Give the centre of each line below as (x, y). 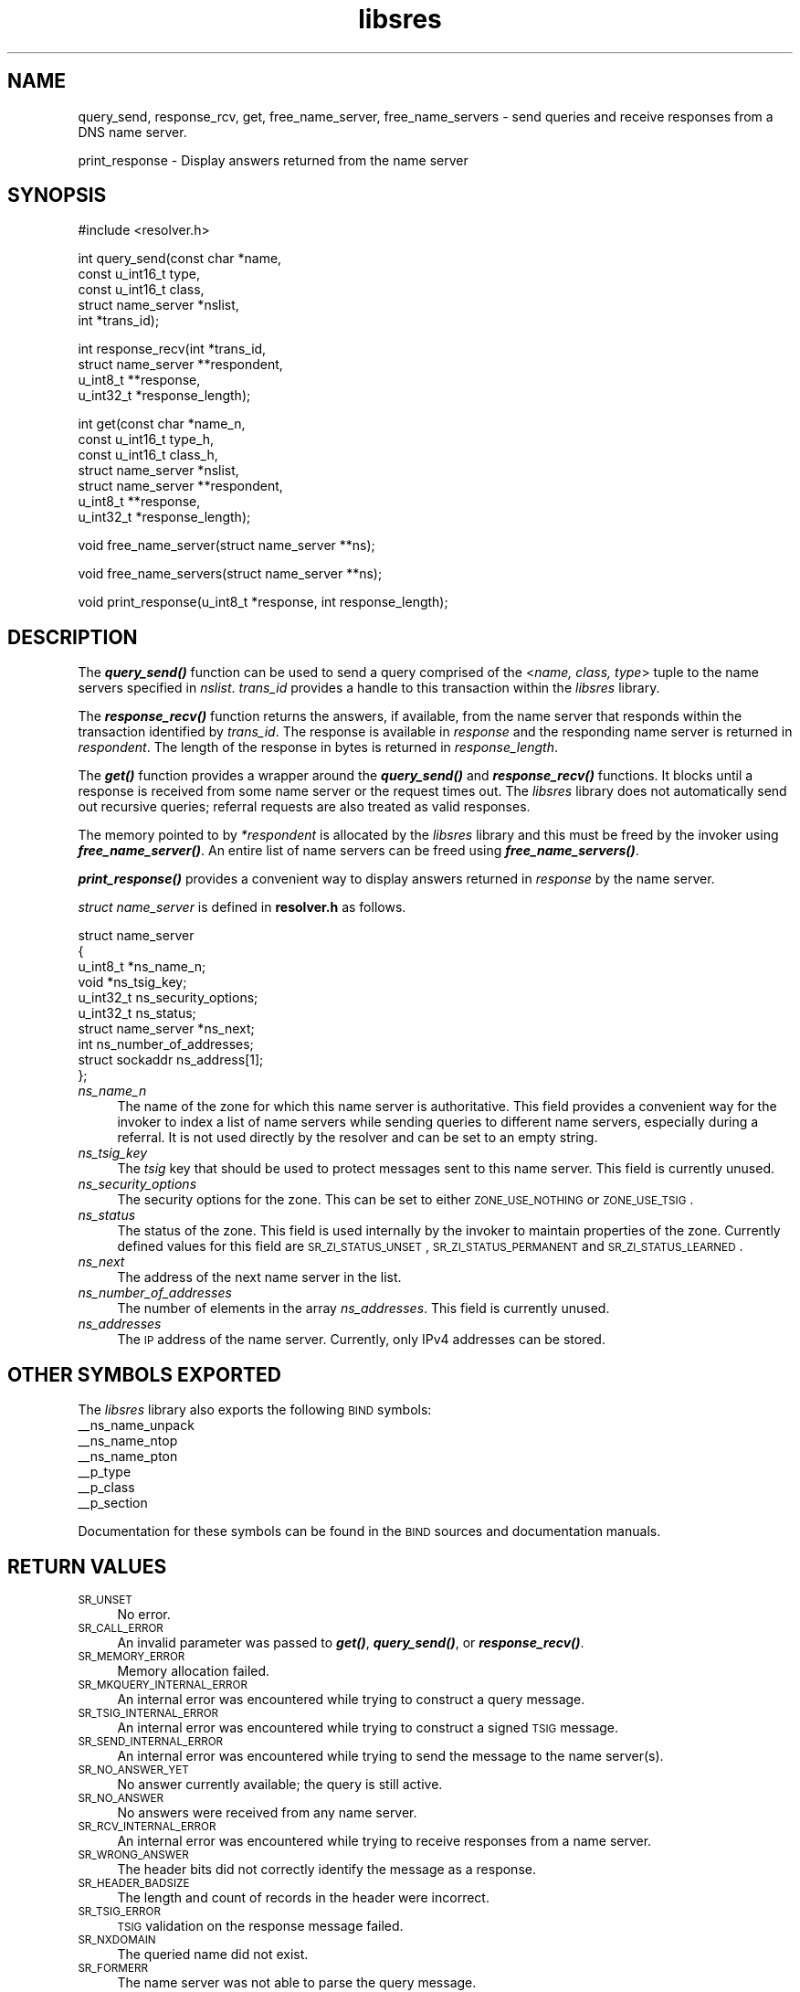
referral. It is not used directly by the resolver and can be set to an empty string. (358, 1138)
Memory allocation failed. (194, 1670)
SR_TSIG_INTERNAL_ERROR (148, 1713)
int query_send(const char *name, (180, 259)
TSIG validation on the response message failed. (260, 1925)
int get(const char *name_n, (162, 424)
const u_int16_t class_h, (148, 455)
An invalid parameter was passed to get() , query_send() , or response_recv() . (351, 1642)
